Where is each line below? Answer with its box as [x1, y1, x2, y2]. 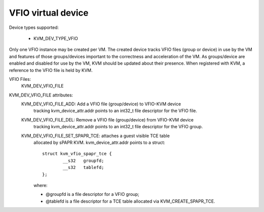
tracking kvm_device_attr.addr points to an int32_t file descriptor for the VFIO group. [33, 124, 203, 130]
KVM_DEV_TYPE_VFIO [33, 35, 78, 41]
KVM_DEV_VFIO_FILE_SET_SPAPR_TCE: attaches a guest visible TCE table [21, 133, 170, 139]
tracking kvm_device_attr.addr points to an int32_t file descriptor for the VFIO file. [33, 108, 198, 114]
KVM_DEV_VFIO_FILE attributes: [9, 92, 73, 98]
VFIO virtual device [9, 7, 89, 18]
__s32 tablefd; [63, 165, 105, 170]
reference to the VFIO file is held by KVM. [9, 67, 93, 73]
